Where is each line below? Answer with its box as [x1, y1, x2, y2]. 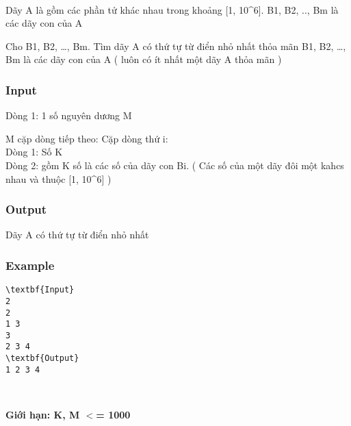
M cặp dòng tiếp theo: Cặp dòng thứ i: [5, 131, 168, 145]
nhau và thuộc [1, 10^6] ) [5, 171, 112, 186]
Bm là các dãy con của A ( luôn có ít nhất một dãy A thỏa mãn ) [5, 52, 282, 66]
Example [5, 256, 55, 273]
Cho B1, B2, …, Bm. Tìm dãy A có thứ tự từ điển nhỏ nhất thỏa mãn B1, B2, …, [5, 38, 346, 53]
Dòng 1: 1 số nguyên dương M [5, 108, 132, 123]
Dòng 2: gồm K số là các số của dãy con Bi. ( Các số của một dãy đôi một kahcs [5, 158, 344, 172]
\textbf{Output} [5, 353, 79, 364]
